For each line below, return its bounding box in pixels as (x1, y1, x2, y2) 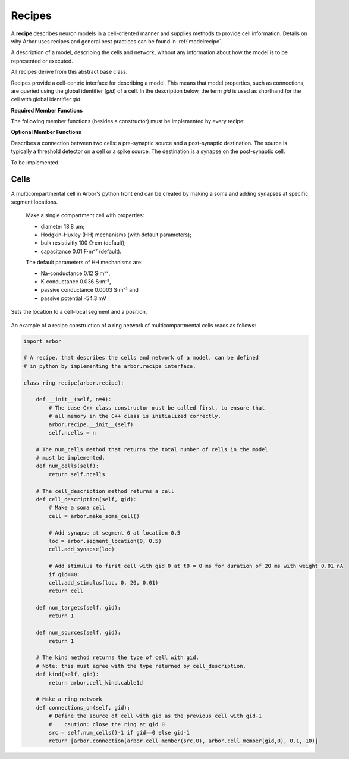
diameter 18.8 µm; (40, 223, 85, 230)
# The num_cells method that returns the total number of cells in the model (36, 446, 269, 452)
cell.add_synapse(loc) (48, 546, 115, 553)
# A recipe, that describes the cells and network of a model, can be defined (23, 354, 259, 361)
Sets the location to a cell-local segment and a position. (11, 308, 147, 316)
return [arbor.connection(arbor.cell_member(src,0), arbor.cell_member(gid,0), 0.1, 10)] (48, 738, 318, 744)
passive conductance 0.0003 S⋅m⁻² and (40, 286, 139, 293)
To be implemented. (11, 158, 60, 166)
